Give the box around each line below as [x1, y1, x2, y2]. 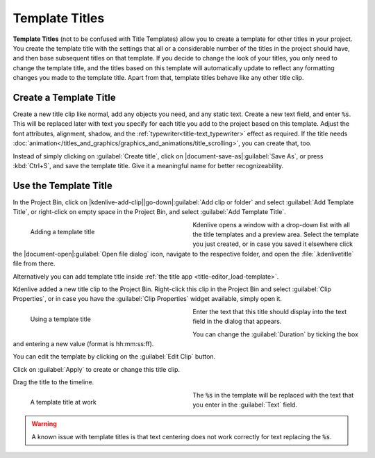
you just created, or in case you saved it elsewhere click [192, 240, 353, 248]
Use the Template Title [12, 179, 112, 191]
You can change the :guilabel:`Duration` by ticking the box [192, 330, 359, 338]
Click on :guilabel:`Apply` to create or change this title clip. [12, 365, 181, 373]
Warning [31, 420, 57, 428]
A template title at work [30, 398, 97, 407]
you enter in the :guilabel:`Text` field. [192, 400, 298, 409]
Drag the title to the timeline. [12, 378, 94, 386]
